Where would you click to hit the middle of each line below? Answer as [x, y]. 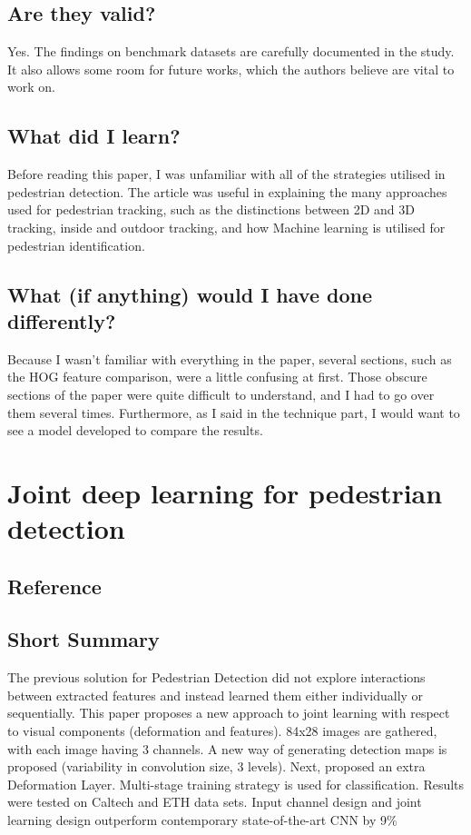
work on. [31, 87]
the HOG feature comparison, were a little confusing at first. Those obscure [217, 377]
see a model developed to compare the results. [135, 430]
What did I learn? [94, 136]
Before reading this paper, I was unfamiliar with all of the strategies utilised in [226, 174]
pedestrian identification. [76, 245]
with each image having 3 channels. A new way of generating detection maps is [227, 748]
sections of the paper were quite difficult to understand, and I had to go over [221, 394]
